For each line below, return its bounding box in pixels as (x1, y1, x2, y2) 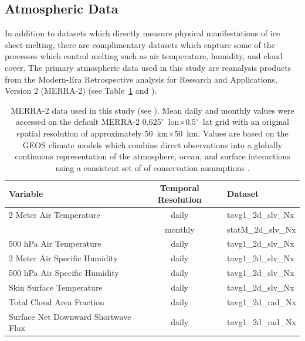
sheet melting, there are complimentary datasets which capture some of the (5, 38, 275, 50)
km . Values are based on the (187, 127, 289, 139)
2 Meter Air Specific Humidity (9, 252, 118, 264)
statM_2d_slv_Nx (227, 223, 296, 235)
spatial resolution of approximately (16, 127, 142, 139)
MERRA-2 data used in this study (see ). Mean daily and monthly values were (11, 104, 294, 116)
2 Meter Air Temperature (9, 208, 100, 220)
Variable (9, 187, 43, 200)
